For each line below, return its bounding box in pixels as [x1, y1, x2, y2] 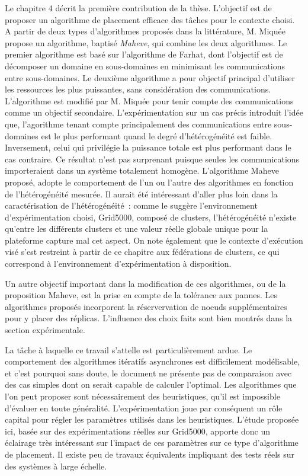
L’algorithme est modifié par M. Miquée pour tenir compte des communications [5, 94, 294, 107]
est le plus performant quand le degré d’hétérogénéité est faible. [41, 129, 272, 142]
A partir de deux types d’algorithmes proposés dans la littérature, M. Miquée [5, 25, 285, 37]
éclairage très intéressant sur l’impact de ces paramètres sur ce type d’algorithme [5, 436, 299, 449]
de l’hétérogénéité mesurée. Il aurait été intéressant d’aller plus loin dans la [5, 187, 278, 200]
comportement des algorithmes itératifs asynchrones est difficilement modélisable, [5, 355, 300, 368]
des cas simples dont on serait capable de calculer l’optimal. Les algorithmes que [5, 378, 297, 391]
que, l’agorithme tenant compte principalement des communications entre [5, 117, 272, 130]
